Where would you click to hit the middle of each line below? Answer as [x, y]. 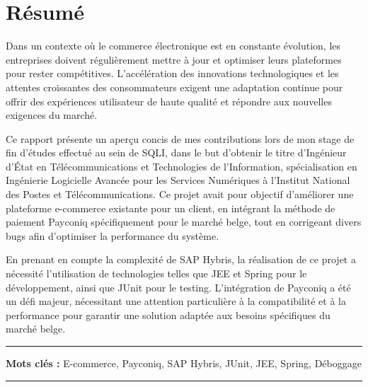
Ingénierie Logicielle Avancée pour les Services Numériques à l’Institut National [178, 180]
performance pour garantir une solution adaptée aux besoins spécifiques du [168, 314]
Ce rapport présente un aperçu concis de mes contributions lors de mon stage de [180, 138]
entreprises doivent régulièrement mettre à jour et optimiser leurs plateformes [174, 59]
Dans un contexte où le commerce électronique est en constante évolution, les [173, 46]
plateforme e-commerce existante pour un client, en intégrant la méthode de [171, 208]
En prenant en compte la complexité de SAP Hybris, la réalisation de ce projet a [181, 259]
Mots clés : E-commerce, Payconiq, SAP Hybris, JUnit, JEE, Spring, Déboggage [184, 363]
